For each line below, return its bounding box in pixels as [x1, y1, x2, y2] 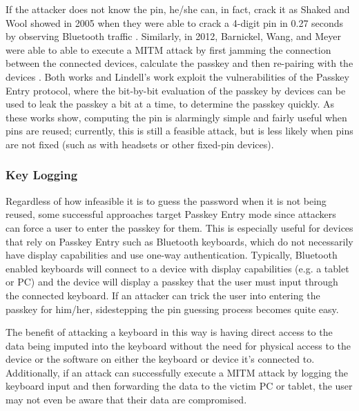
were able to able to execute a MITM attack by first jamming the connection [6, 42, 331, 57]
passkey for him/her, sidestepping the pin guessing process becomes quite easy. [6, 301, 339, 316]
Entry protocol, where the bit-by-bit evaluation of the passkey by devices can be [6, 83, 346, 97]
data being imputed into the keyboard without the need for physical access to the [6, 338, 351, 352]
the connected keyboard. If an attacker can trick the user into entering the [6, 288, 320, 302]
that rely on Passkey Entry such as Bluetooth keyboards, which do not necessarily [6, 234, 353, 248]
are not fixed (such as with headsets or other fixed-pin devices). [6, 137, 274, 151]
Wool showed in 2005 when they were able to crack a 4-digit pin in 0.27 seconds [6, 15, 344, 30]
